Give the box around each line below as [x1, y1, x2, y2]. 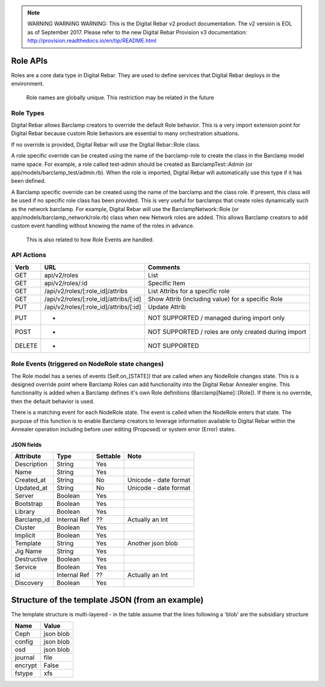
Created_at [14, 476, 46, 484]
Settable [96, 452, 121, 461]
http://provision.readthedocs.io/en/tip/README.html [27, 37, 156, 45]
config [14, 638, 33, 646]
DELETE [14, 341, 38, 350]
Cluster [14, 524, 36, 532]
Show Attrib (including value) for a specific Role [147, 294, 283, 303]
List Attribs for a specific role [147, 287, 230, 295]
